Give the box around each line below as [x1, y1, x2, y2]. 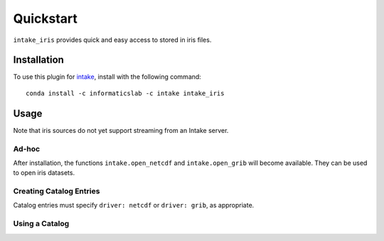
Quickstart [13, 11, 78, 26]
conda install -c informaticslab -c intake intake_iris [26, 89, 225, 97]
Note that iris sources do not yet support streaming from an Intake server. [13, 126, 229, 134]
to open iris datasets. [13, 168, 75, 177]
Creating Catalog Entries [13, 186, 100, 196]
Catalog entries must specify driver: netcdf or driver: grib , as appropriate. [13, 201, 255, 210]
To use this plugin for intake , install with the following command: [13, 73, 202, 81]
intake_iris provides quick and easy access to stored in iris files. [13, 36, 212, 44]
